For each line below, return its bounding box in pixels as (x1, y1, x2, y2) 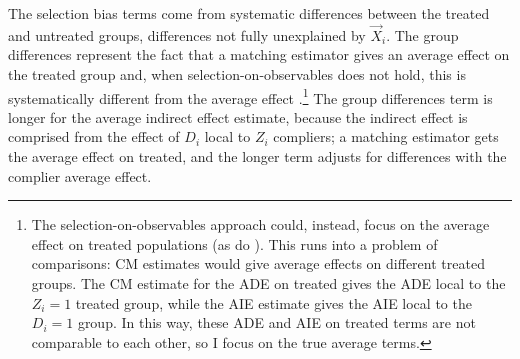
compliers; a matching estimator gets (273, 126, 499, 147)
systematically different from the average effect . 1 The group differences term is (8, 84, 493, 108)
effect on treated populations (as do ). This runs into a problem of (31, 233, 438, 254)
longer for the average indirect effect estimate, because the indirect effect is (8, 106, 468, 127)
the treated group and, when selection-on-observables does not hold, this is (8, 64, 466, 84)
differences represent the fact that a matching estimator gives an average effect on (8, 44, 510, 65)
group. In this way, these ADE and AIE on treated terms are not (77, 312, 476, 333)
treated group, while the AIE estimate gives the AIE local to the (75, 292, 472, 313)
